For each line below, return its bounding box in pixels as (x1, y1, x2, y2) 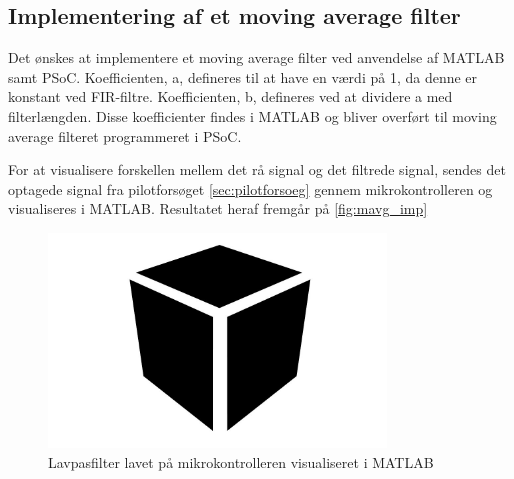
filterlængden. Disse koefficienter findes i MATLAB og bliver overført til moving (8, 105, 497, 126)
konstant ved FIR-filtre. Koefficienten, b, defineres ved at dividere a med (8, 86, 453, 107)
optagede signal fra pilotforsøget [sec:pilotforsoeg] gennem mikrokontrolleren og (8, 178, 493, 199)
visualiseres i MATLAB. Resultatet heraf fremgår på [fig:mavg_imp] (8, 198, 428, 219)
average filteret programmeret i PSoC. (8, 125, 242, 146)
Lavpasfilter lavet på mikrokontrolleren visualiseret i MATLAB (48, 451, 434, 472)
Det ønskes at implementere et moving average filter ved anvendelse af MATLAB (8, 47, 505, 68)
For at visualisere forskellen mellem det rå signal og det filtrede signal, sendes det (8, 159, 506, 180)
